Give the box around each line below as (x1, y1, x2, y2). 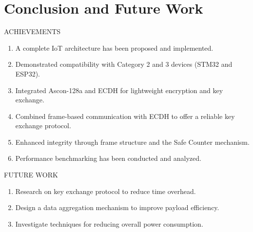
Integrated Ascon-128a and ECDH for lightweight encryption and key (15, 85, 223, 95)
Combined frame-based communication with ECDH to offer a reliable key (15, 111, 235, 121)
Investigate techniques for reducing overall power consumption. (15, 218, 203, 229)
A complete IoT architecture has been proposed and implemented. (15, 42, 214, 53)
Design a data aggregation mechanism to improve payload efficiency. (15, 202, 219, 213)
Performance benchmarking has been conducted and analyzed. (15, 153, 201, 163)
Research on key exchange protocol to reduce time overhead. (15, 186, 196, 196)
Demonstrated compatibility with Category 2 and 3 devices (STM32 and (15, 59, 233, 69)
